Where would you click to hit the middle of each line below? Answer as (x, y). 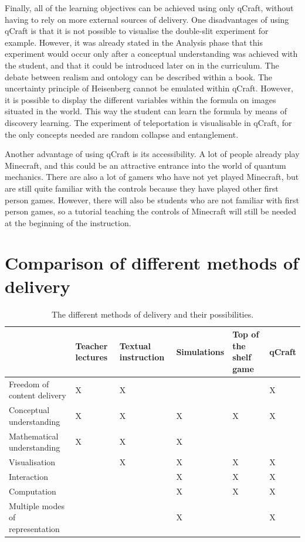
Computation (33, 491)
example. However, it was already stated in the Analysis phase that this (134, 42)
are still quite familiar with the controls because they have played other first (142, 188)
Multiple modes (37, 505)
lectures (91, 357)
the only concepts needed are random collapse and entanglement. (122, 134)
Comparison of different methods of (152, 263)
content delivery (38, 395)
